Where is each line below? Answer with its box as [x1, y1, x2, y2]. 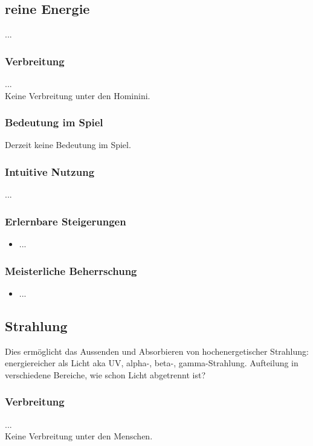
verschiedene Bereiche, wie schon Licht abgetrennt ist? [5, 368, 206, 381]
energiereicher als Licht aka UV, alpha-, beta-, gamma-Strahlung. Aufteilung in [5, 357, 298, 369]
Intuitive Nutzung [5, 164, 95, 179]
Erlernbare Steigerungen [5, 213, 126, 228]
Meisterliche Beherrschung [5, 263, 137, 278]
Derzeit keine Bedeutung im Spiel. [5, 138, 131, 151]
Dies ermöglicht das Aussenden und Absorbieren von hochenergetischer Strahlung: [5, 344, 309, 357]
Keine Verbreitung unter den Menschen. [5, 430, 153, 442]
